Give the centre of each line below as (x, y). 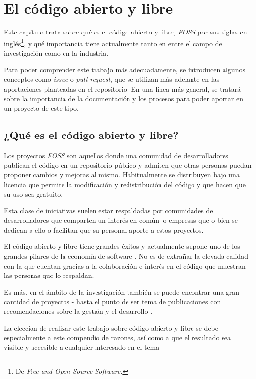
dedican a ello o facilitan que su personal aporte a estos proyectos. (104, 229)
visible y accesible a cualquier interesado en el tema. (83, 347)
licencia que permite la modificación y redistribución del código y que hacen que (125, 184)
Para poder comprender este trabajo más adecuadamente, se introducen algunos (125, 69)
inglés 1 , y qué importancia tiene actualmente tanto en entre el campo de (113, 42)
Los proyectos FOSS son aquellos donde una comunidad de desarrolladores (116, 155)
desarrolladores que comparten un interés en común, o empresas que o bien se (121, 220)
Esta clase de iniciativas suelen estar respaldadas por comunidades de (109, 210)
